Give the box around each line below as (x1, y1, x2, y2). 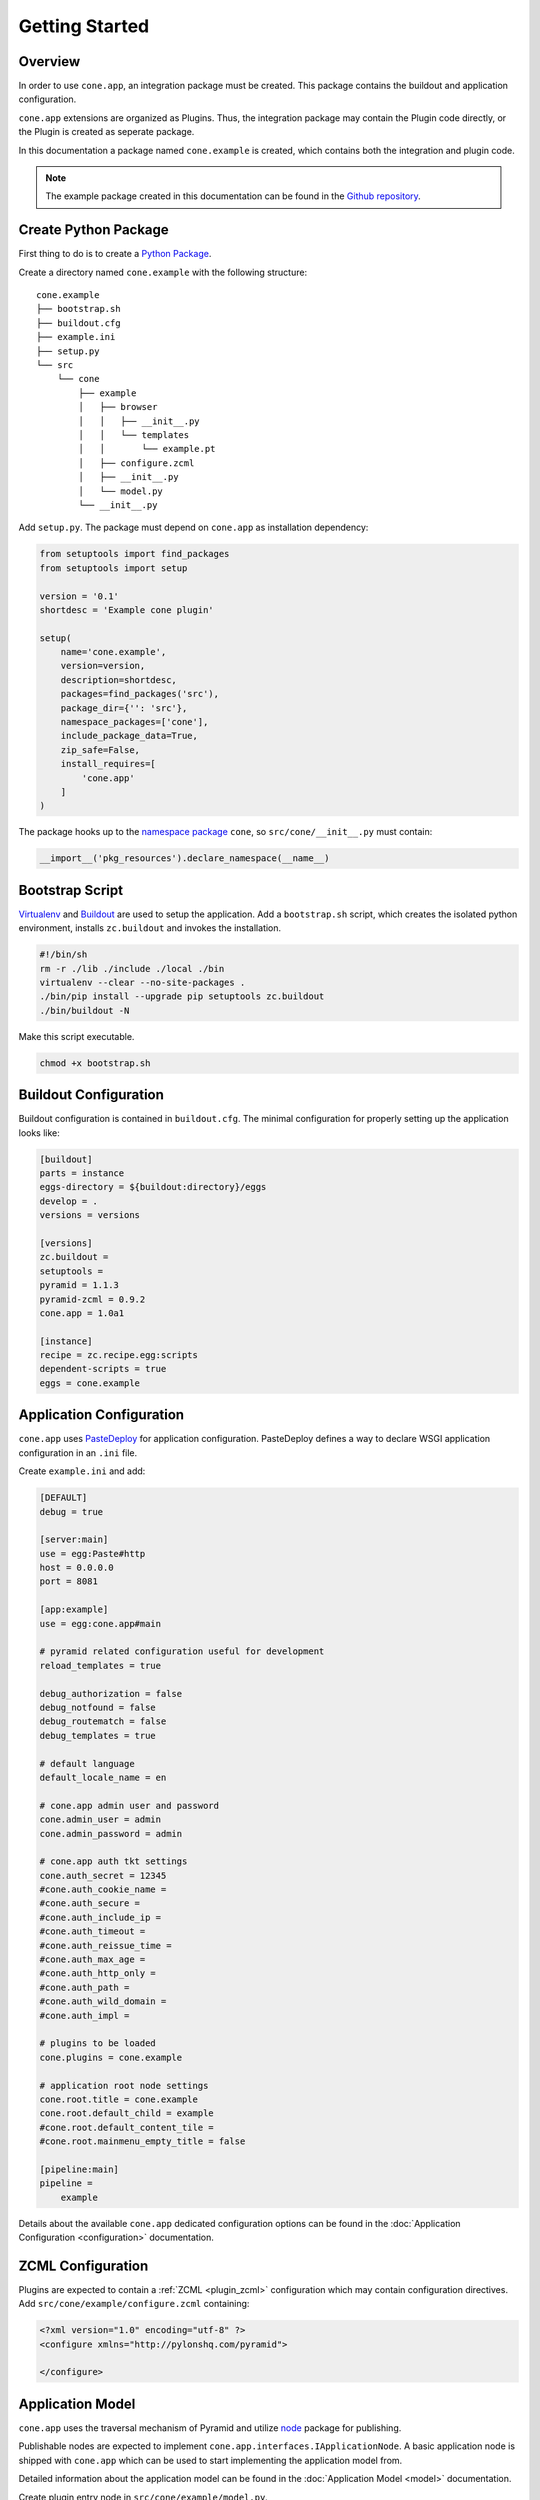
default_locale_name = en (39, 1771, 167, 1783)
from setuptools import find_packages (39, 548, 230, 560)
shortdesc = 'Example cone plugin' (39, 604, 214, 615)
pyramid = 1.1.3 (39, 1280, 120, 1291)
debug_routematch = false (39, 1716, 167, 1727)
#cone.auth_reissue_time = (39, 1940, 172, 1951)
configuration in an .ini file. (18, 1446, 138, 1459)
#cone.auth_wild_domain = (39, 1996, 167, 2007)
